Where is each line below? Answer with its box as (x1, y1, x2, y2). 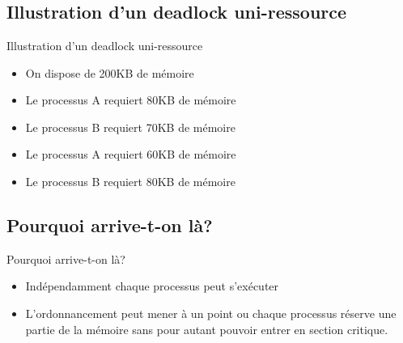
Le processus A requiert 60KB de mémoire (25, 146, 236, 163)
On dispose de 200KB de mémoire (25, 64, 194, 81)
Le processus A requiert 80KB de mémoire (25, 91, 236, 108)
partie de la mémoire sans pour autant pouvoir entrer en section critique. (25, 320, 388, 337)
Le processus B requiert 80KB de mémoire (25, 172, 235, 189)
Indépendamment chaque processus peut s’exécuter (25, 277, 279, 294)
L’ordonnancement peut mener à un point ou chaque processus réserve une (25, 304, 397, 321)
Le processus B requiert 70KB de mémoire (25, 118, 235, 135)
